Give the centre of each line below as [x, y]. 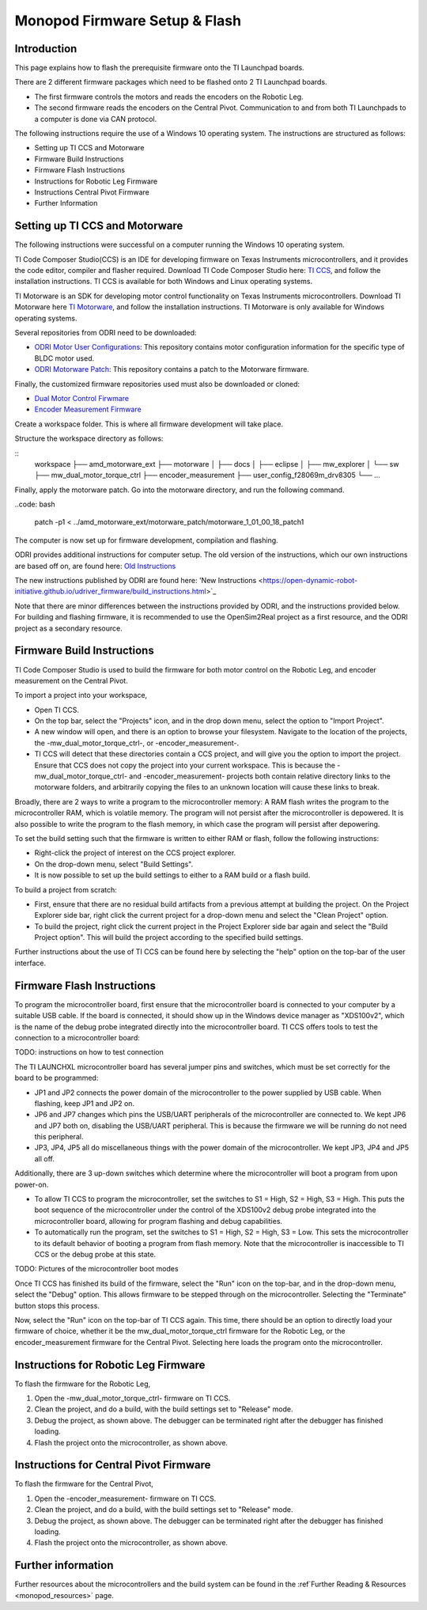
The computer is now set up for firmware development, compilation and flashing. [146, 540]
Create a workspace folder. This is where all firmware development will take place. [149, 424]
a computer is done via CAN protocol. [96, 119]
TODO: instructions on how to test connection [89, 1052]
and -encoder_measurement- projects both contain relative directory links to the [260, 776]
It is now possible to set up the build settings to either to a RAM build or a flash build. [172, 875]
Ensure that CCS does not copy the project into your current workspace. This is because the [185, 765]
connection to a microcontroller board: [77, 1037]
